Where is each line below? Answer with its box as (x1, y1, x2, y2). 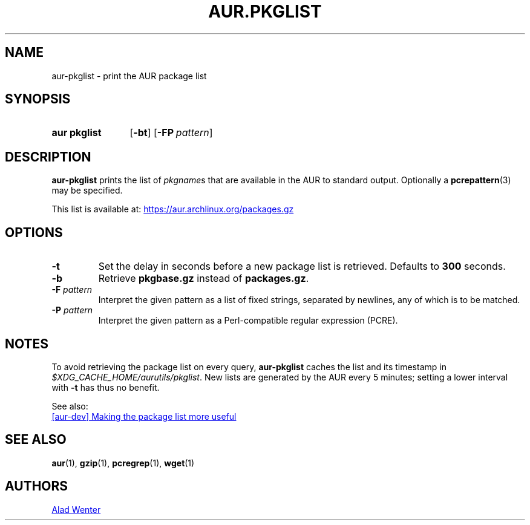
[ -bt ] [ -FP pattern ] (129, 126, 213, 139)
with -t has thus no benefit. (51, 382, 160, 393)
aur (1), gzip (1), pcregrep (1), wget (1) (51, 457, 195, 468)
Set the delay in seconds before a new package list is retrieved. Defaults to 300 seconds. (98, 260, 506, 273)
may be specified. (51, 185, 123, 196)
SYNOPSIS (5, 91, 71, 107)
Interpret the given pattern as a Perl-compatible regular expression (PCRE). (98, 315, 398, 326)
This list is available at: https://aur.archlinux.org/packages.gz (51, 204, 294, 215)
